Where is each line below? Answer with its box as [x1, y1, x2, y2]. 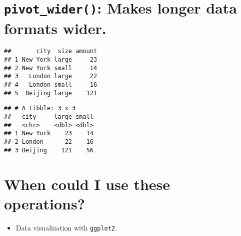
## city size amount [4, 48, 97, 55]
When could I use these [4, 173, 170, 194]
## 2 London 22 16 [4, 138, 93, 145]
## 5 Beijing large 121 [4, 89, 97, 97]
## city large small [4, 113, 93, 121]
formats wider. [4, 18, 106, 38]
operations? [4, 193, 85, 213]
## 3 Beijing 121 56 [4, 146, 93, 154]
